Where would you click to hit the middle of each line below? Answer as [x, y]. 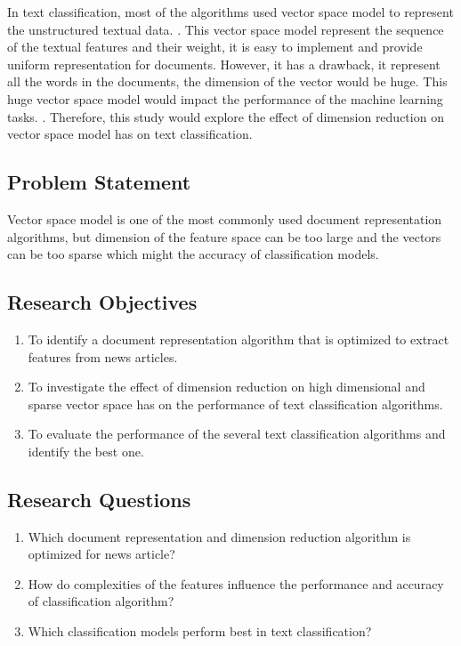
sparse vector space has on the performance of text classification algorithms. [235, 404]
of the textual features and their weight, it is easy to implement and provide [215, 47]
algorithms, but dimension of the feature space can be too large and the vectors [224, 236]
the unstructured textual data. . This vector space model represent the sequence [226, 29]
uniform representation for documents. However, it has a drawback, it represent [224, 64]
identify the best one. [86, 451]
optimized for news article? [101, 554]
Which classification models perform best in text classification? [200, 631]
